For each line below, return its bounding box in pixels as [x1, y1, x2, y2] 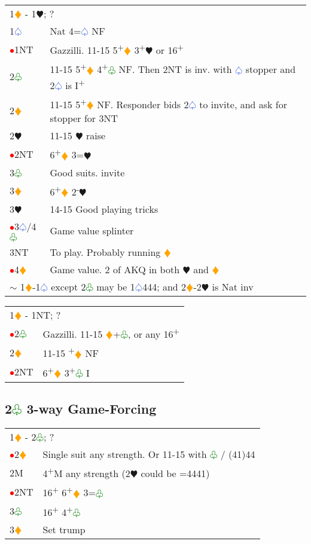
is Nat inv [212, 279, 254, 294]
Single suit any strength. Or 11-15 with [42, 447, 207, 462]
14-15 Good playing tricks [50, 201, 158, 216]
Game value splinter [50, 223, 134, 237]
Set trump [42, 522, 86, 537]
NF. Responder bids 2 [97, 97, 189, 112]
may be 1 [96, 279, 135, 294]
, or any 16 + [127, 325, 179, 341]
